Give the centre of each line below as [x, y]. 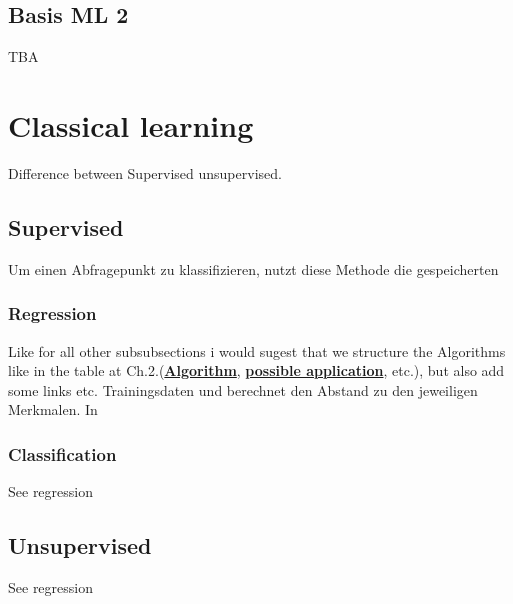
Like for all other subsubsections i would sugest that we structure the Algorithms [257, 350]
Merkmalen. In [53, 409]
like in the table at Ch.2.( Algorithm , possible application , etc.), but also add [256, 370]
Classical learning [131, 124]
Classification [62, 453]
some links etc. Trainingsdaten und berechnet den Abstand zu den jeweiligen [243, 389]
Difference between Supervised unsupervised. [145, 172]
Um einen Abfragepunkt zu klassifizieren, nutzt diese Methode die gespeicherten [253, 268]
